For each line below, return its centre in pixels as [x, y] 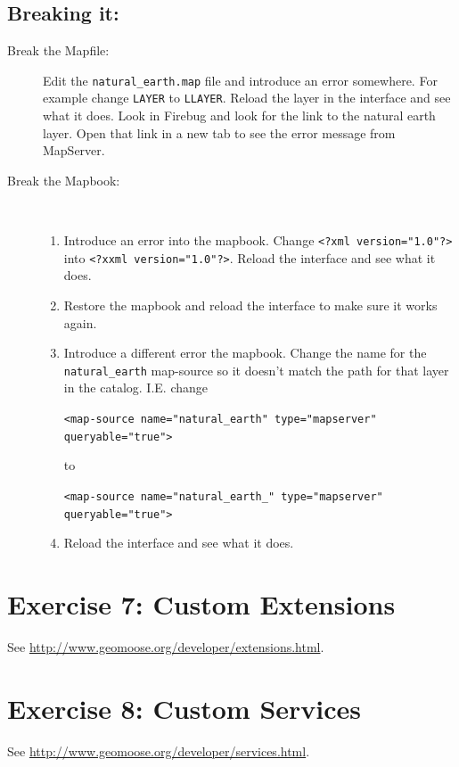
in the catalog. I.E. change [135, 388]
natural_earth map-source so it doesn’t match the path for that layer [256, 370]
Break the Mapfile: [58, 50]
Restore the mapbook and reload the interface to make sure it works [250, 305]
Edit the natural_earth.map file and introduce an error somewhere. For [240, 80]
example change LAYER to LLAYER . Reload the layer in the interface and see [247, 98]
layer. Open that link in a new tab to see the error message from [219, 132]
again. [80, 322]
